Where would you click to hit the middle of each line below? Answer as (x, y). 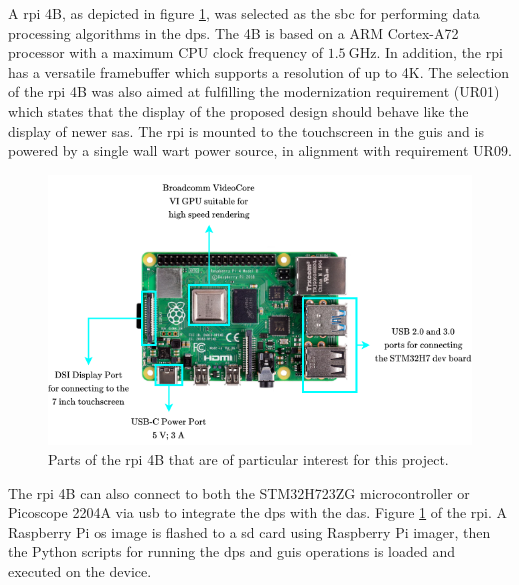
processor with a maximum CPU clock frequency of (166, 52)
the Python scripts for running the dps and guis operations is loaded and (231, 551)
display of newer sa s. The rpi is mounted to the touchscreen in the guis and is (246, 130)
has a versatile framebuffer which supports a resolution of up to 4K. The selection (259, 71)
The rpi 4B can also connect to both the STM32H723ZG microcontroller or (239, 492)
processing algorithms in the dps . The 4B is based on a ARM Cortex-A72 (233, 32)
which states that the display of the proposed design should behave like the (238, 110)
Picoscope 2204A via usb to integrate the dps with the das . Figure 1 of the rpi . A (258, 512)
